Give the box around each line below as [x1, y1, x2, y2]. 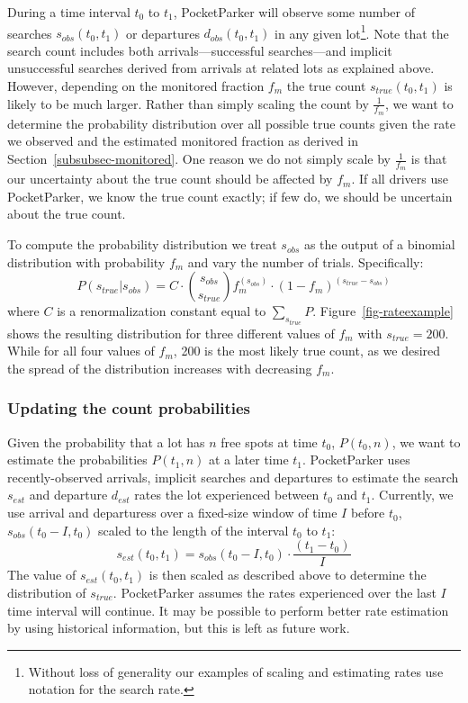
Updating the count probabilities [7, 397, 250, 419]
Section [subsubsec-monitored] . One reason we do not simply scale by [7, 149, 391, 168]
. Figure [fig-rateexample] [312, 302, 454, 320]
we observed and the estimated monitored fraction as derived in [7, 131, 359, 150]
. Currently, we [371, 485, 454, 504]
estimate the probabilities [7, 450, 148, 469]
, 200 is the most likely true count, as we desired [173, 341, 441, 360]
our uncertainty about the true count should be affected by [7, 169, 333, 188]
